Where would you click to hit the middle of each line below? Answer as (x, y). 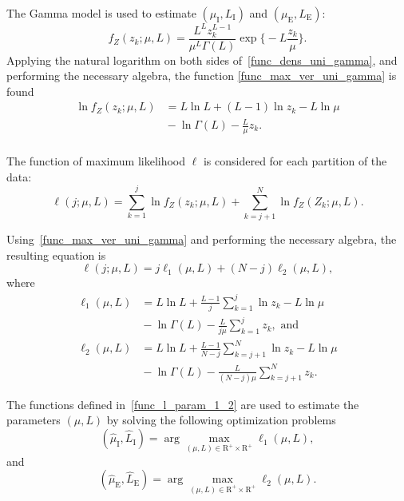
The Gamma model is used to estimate (101, 13)
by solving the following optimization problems (221, 420)
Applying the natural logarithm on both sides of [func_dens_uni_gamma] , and (202, 60)
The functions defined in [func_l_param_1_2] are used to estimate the (183, 404)
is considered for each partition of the (295, 160)
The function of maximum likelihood (96, 160)
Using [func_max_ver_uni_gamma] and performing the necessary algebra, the (202, 239)
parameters (34, 420)
